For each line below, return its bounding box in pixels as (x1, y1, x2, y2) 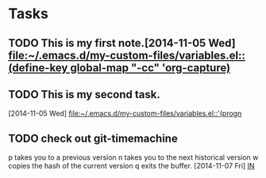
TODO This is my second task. (8, 88, 160, 101)
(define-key (8, 61, 68, 74)
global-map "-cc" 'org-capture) (70, 61, 231, 74)
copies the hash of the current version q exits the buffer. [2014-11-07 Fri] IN (8, 161, 255, 171)
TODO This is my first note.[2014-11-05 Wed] (8, 36, 236, 50)
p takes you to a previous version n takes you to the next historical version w (8, 153, 259, 162)
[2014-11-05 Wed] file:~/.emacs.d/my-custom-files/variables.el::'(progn (8, 108, 242, 119)
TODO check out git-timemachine (8, 131, 179, 145)
